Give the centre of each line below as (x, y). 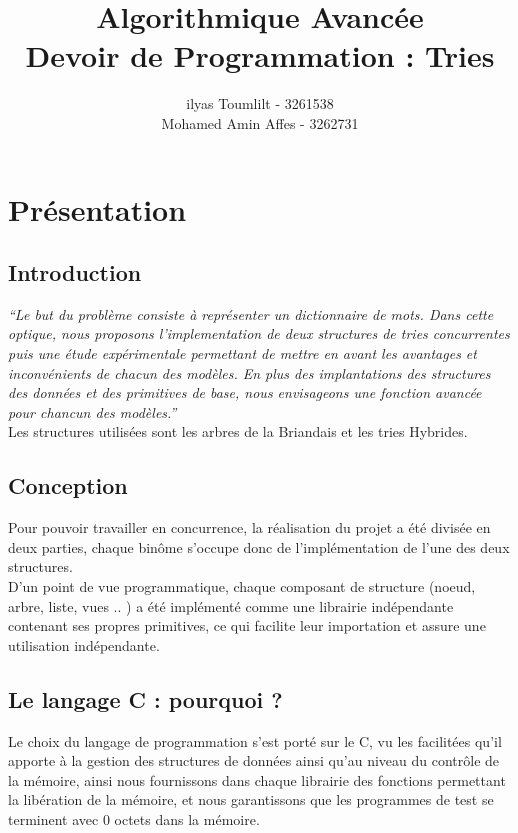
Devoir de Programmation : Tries (260, 55)
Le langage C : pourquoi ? (145, 698)
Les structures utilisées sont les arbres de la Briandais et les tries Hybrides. (238, 431)
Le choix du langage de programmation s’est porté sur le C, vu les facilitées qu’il (255, 740)
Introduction (75, 272)
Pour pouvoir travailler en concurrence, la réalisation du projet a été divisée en (249, 527)
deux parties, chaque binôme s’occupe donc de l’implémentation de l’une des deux (259, 546)
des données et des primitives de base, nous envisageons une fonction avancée (245, 392)
